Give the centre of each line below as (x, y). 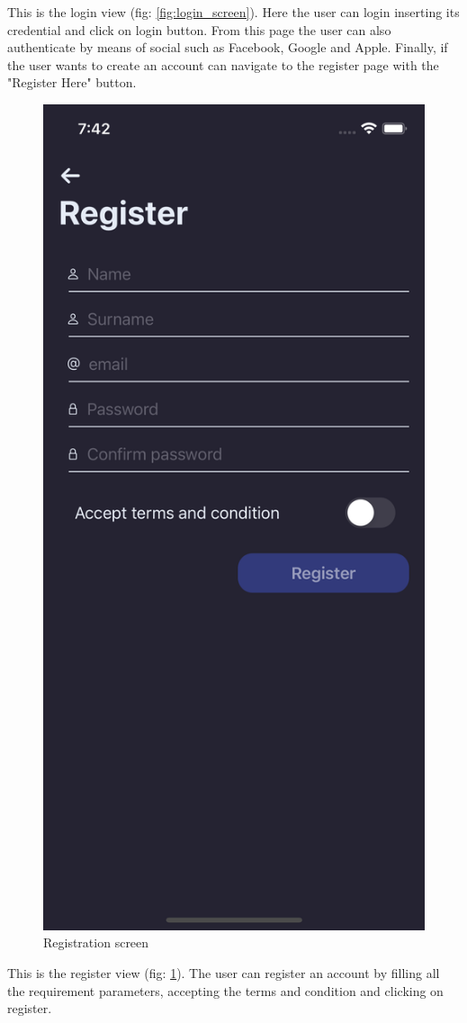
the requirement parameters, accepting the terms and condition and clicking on (225, 990)
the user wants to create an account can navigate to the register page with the (223, 64)
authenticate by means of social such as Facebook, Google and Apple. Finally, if (228, 47)
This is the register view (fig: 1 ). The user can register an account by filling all (224, 973)
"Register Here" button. (72, 82)
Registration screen (96, 942)
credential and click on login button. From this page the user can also (199, 29)
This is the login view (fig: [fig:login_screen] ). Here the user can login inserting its (233, 12)
